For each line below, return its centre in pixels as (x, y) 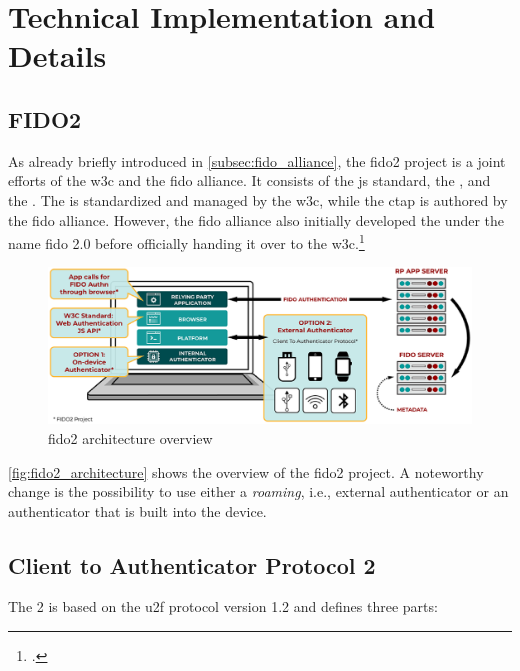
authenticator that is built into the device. (137, 510)
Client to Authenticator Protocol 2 (192, 564)
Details (57, 55)
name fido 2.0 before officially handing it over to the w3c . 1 (186, 241)
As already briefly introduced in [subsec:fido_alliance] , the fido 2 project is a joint (257, 160)
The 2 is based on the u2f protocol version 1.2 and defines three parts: (223, 606)
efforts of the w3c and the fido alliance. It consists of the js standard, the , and (249, 180)
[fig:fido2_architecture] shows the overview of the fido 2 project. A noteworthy (246, 471)
